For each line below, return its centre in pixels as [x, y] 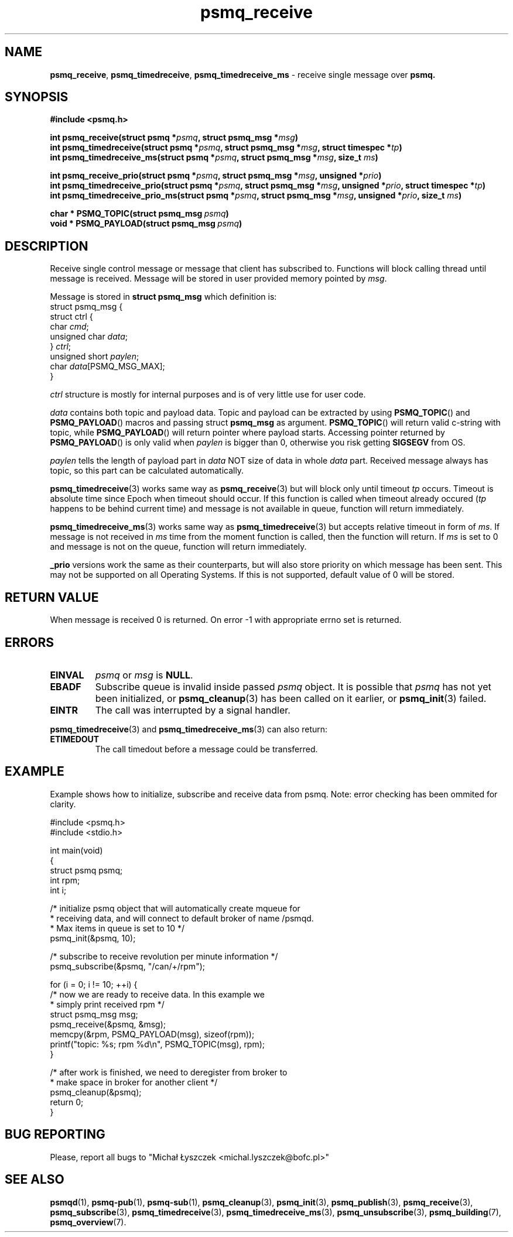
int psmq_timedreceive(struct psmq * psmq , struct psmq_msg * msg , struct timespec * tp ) [226, 148]
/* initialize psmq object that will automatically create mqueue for [175, 908]
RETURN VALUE [52, 597]
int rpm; [65, 880]
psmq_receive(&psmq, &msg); [108, 1024]
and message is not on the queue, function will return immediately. [178, 547]
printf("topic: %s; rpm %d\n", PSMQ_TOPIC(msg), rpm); [158, 1044]
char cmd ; [69, 327]
